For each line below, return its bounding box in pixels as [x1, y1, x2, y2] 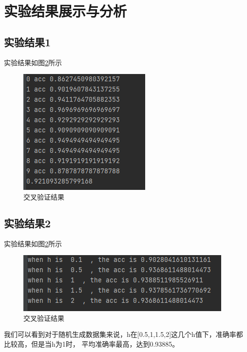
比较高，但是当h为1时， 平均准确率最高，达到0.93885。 [4, 338, 179, 349]
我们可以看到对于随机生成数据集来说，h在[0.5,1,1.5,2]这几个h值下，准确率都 [4, 329, 243, 339]
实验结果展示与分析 [4, 1, 127, 21]
